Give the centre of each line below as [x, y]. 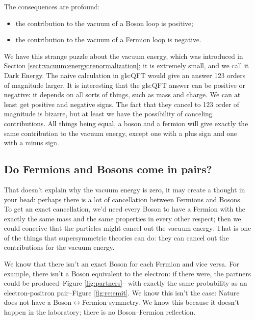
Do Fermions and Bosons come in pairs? [108, 169]
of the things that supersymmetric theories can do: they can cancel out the [116, 237]
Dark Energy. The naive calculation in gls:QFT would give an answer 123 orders [125, 75]
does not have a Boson [38, 302]
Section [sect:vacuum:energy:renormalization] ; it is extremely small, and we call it [127, 66]
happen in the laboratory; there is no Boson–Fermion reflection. [100, 312]
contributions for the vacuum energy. [59, 247]
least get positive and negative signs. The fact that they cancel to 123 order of [122, 104]
